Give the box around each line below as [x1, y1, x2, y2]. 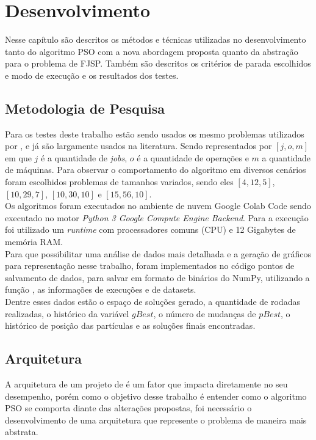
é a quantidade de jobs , [41, 151, 127, 164]
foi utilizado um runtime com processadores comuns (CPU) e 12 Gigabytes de [5, 223, 296, 236]
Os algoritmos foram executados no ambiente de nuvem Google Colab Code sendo [5, 199, 311, 212]
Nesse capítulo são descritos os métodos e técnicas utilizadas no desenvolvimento [5, 33, 306, 46]
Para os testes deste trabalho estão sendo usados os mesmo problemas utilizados [5, 127, 304, 140]
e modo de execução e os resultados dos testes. [5, 68, 179, 81]
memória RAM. [5, 235, 63, 248]
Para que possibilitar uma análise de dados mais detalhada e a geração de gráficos [5, 247, 312, 260]
